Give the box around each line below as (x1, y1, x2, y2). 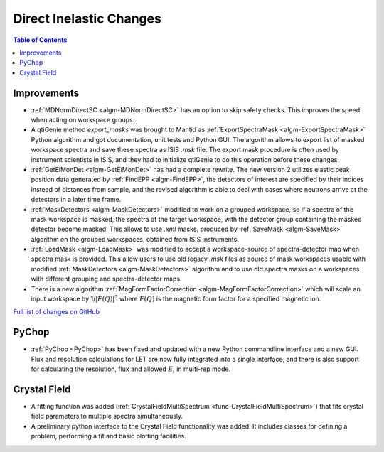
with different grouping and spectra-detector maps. (31, 274, 182, 284)
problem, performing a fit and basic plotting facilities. (31, 432, 186, 441)
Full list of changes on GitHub (13, 308, 100, 316)
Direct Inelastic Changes (13, 11, 161, 26)
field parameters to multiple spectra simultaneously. (31, 412, 183, 421)
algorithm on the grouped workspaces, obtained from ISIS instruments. (31, 235, 240, 243)
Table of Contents (13, 36, 68, 44)
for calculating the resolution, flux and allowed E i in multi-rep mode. (31, 365, 231, 375)
